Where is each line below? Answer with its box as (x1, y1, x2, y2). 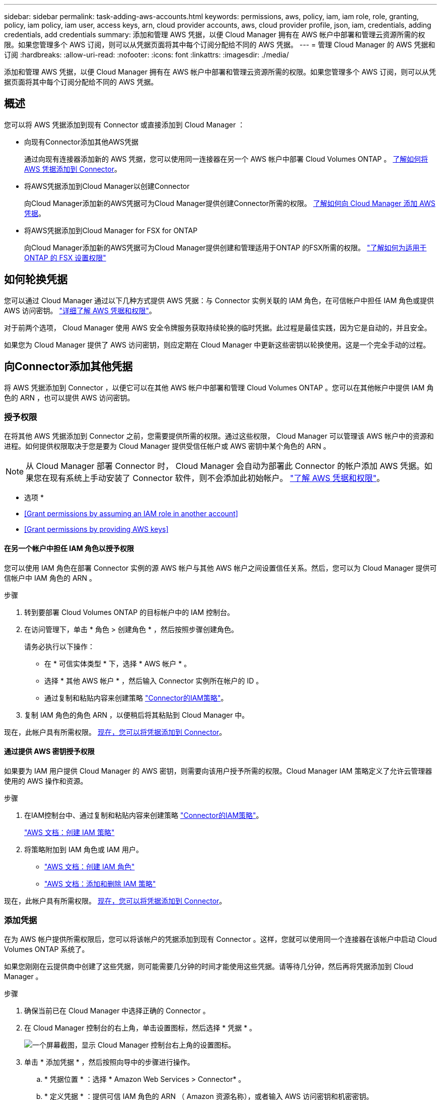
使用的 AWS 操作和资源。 (4, 776, 88, 785)
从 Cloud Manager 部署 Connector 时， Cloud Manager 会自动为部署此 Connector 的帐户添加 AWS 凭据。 (26, 461, 424, 471)
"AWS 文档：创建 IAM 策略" (24, 828, 115, 837)
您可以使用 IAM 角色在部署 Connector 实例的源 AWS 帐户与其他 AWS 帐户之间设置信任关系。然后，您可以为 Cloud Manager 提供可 (4, 563, 437, 572)
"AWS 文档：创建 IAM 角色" (44, 862, 135, 871)
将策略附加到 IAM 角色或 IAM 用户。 (24, 845, 143, 854)
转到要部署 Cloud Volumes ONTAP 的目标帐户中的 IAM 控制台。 (24, 607, 235, 616)
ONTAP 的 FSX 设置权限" (24, 253, 106, 262)
